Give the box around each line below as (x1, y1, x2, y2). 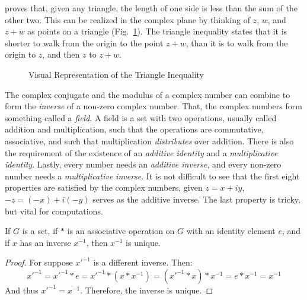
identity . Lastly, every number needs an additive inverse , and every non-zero (5, 158, 282, 170)
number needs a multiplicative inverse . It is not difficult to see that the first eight (5, 169, 300, 182)
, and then (42, 48, 80, 61)
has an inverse (20, 236, 71, 248)
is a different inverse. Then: (93, 256, 193, 269)
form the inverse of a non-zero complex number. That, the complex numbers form (5, 100, 302, 112)
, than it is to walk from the (186, 36, 288, 49)
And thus (5, 283, 39, 296)
